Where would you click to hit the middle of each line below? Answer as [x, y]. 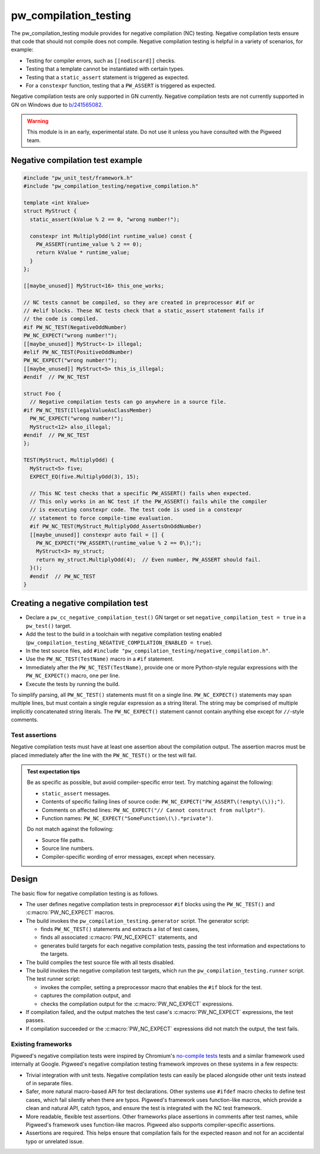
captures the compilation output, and [86, 996]
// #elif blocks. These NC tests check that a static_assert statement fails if [144, 311]
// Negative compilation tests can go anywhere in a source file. [128, 402]
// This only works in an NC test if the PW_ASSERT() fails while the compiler [149, 502]
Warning [38, 121]
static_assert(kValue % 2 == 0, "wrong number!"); [105, 219]
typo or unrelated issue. [55, 1141]
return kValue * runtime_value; [83, 253]
